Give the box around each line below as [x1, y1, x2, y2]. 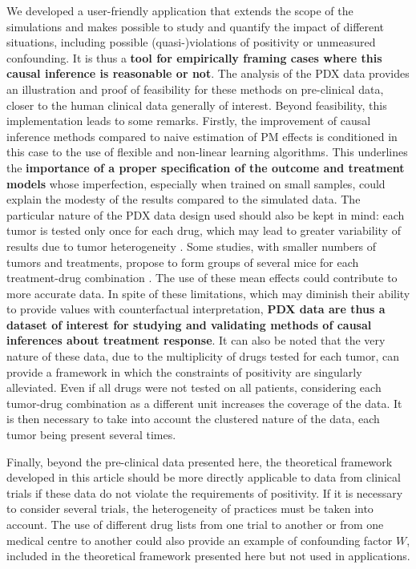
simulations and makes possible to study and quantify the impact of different [6, 18, 385, 34]
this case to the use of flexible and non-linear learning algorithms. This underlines [6, 143, 408, 160]
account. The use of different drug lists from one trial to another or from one [6, 516, 384, 532]
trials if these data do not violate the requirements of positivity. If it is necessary [6, 484, 403, 501]
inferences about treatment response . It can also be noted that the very [6, 332, 386, 349]
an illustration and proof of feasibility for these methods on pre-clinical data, [6, 80, 384, 97]
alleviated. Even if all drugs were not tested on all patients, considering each [6, 379, 382, 396]
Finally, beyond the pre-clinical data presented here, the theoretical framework [6, 453, 393, 470]
